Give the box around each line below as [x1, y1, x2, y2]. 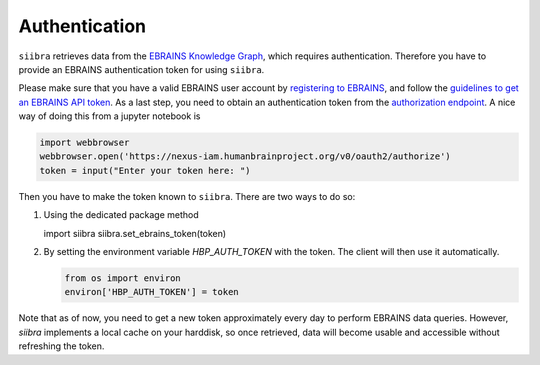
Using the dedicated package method [43, 209, 199, 221]
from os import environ [64, 273, 182, 284]
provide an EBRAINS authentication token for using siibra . [18, 63, 265, 75]
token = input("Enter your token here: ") [39, 165, 251, 176]
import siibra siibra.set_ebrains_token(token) [43, 227, 227, 239]
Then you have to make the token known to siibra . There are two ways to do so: [18, 190, 356, 202]
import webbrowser [39, 137, 130, 149]
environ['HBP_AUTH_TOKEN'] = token [64, 286, 239, 298]
